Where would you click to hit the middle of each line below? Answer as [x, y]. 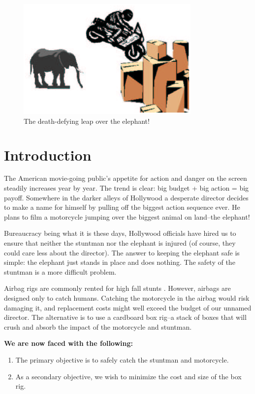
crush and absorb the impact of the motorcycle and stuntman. [98, 326]
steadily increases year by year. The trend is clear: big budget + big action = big [127, 188]
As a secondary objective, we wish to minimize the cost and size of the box [128, 376]
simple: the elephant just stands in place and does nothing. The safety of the [120, 262]
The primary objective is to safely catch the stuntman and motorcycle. [122, 359]
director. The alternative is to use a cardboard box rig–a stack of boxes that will [125, 317]
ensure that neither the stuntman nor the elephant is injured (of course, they [120, 243]
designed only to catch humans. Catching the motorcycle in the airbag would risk [127, 297]
